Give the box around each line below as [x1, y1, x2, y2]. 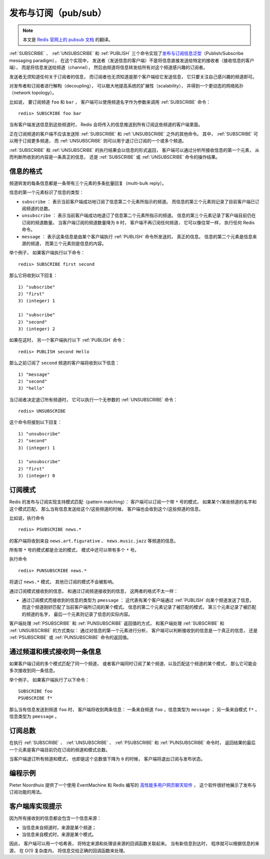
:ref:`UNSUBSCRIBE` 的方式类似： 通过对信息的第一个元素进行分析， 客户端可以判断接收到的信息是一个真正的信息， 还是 [9, 627, 258, 633]
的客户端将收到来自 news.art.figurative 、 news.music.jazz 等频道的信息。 [9, 538, 178, 544]
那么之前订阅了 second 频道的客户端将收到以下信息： [9, 360, 120, 366]
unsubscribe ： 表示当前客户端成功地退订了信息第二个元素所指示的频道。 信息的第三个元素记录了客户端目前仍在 [21, 212, 256, 218]
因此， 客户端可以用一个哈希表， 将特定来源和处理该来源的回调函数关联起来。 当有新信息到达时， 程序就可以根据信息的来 [9, 841, 259, 847]
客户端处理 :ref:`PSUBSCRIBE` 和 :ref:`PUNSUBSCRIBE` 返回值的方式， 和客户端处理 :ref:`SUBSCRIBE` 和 [9, 620, 224, 627]
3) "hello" [18, 385, 45, 391]
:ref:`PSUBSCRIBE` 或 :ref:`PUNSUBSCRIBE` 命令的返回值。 [9, 634, 131, 640]
